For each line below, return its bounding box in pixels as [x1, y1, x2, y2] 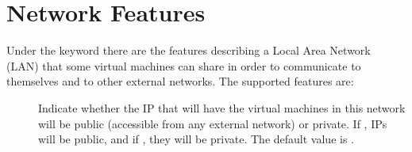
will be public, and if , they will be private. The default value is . [38, 131, 354, 147]
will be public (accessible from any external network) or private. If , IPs [38, 115, 387, 131]
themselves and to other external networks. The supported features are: [6, 73, 354, 89]
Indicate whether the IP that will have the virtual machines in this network [38, 99, 406, 116]
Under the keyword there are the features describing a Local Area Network [6, 42, 371, 59]
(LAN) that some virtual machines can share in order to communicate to [6, 57, 361, 74]
